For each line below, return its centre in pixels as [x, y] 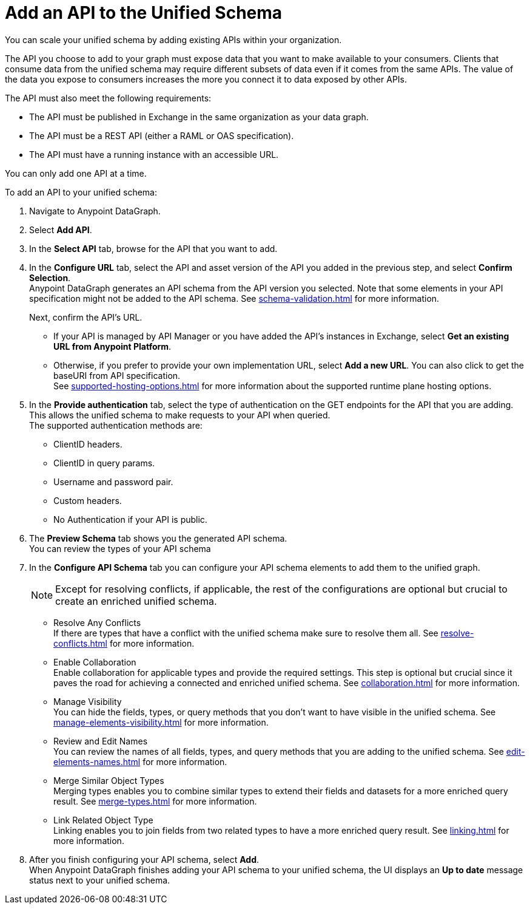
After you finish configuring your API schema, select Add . [144, 859]
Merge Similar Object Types [109, 780]
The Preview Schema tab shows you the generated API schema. [158, 538]
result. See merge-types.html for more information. [155, 801]
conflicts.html [81, 643]
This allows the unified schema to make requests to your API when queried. [180, 415]
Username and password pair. [113, 482]
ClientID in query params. [104, 463]
